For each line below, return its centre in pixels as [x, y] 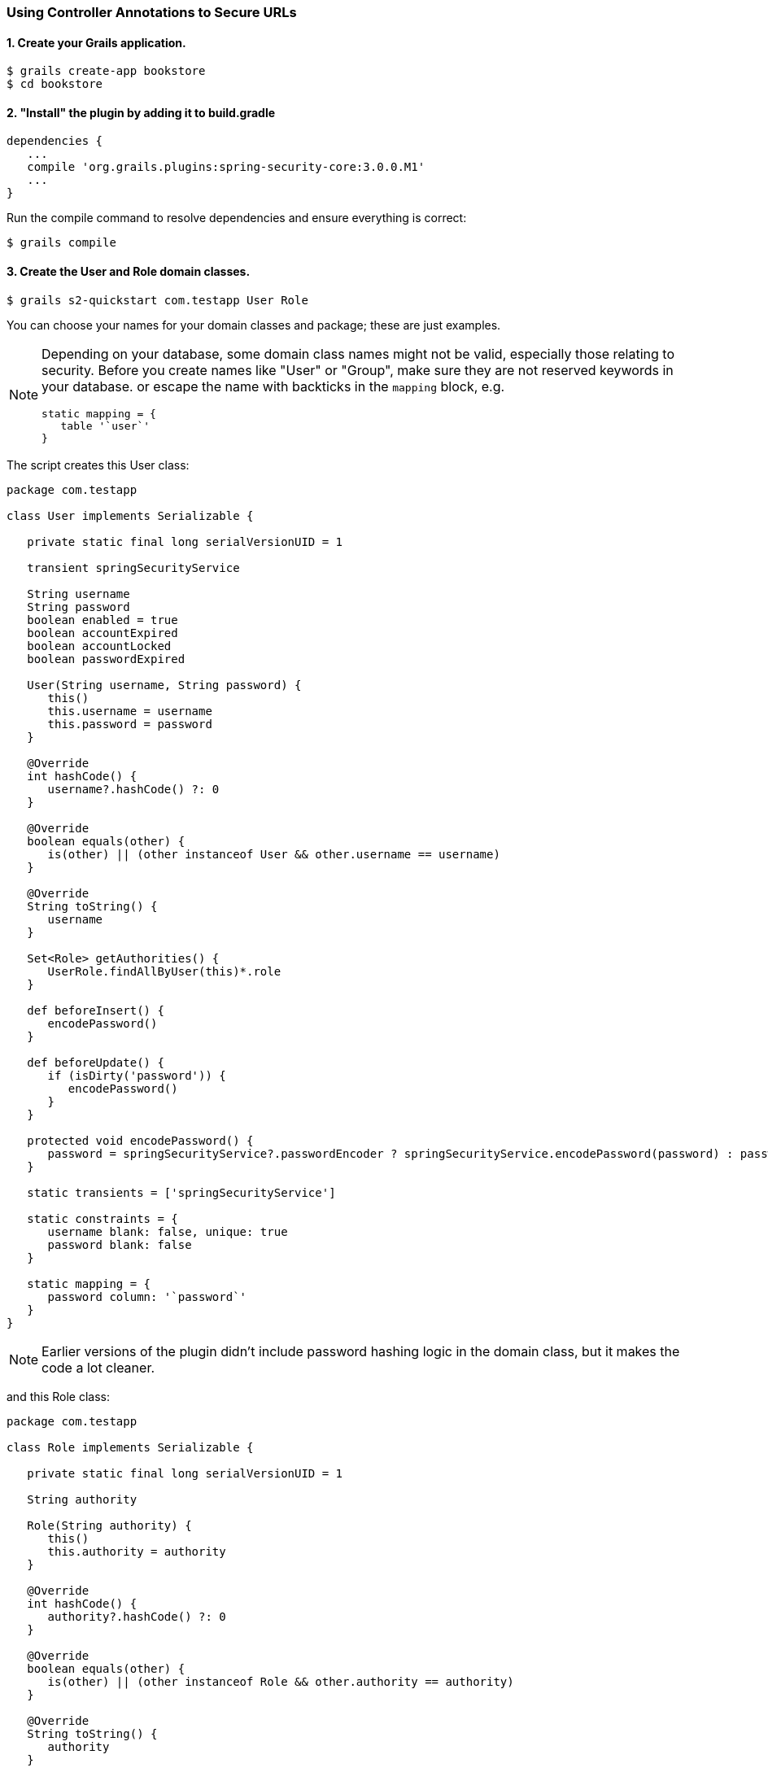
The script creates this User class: [98, 465]
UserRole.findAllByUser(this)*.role [164, 971]
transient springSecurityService [133, 567]
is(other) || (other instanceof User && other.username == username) [274, 854]
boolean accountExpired [103, 633]
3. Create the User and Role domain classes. [129, 272]
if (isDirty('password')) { [137, 1075]
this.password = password [130, 724]
